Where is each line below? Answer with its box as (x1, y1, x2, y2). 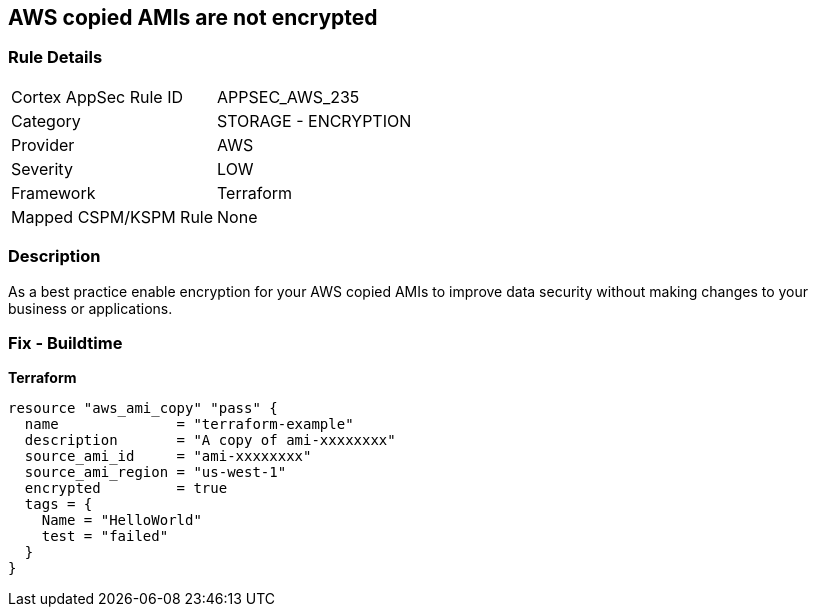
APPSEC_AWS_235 (217, 86, 360, 107)
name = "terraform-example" (24, 416, 354, 433)
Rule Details (8, 47, 103, 68)
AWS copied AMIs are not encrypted (8, 5, 378, 30)
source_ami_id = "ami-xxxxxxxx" (24, 448, 312, 465)
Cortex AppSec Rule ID (11, 86, 184, 107)
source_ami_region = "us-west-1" (24, 464, 287, 481)
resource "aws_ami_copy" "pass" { (8, 400, 278, 417)
